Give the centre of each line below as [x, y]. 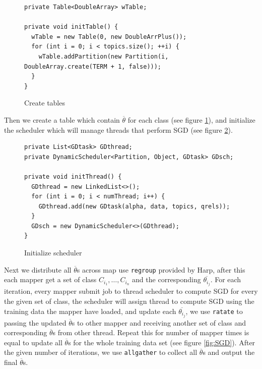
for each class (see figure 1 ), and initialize [191, 119]
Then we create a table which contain [62, 119]
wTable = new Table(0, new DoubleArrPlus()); [109, 37]
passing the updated [35, 322]
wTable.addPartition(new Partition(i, [104, 56]
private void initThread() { [73, 176]
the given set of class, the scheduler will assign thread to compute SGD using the [129, 301]
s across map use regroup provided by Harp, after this [161, 269]
